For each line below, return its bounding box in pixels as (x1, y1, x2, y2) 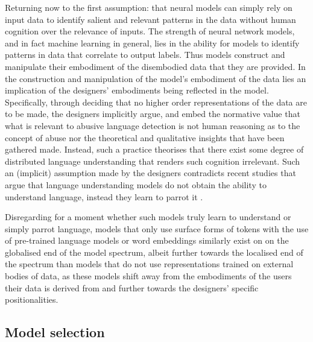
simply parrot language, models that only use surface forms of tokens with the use (5, 222, 309, 235)
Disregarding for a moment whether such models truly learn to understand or (5, 211, 291, 223)
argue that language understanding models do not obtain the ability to (5, 178, 267, 191)
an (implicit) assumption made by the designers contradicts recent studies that (5, 166, 296, 179)
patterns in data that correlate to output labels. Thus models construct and (5, 48, 285, 61)
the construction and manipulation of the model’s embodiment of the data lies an (5, 72, 306, 84)
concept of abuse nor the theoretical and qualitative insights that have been (5, 131, 285, 144)
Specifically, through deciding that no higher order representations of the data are (5, 95, 307, 108)
